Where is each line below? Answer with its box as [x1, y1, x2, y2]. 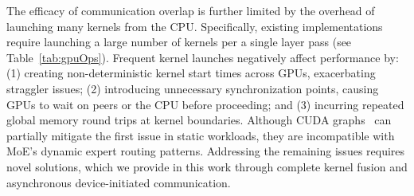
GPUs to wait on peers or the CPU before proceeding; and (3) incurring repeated [6, 96, 404, 112]
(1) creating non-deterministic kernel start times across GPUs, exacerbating [6, 65, 376, 81]
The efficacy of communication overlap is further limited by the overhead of [6, 2, 375, 18]
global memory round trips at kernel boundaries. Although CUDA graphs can [6, 112, 392, 128]
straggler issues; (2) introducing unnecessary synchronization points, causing [6, 80, 379, 96]
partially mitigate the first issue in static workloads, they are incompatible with [6, 127, 395, 143]
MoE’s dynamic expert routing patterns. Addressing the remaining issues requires [6, 143, 405, 159]
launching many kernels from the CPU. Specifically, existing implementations [6, 18, 383, 34]
